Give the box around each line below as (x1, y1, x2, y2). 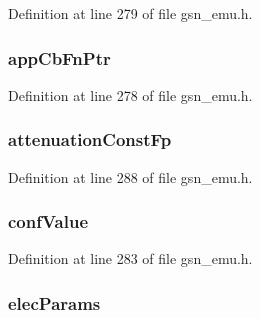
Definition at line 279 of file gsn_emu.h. (8, 3, 253, 23)
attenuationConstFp (8, 127, 172, 152)
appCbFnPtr (8, 45, 111, 70)
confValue (8, 209, 89, 234)
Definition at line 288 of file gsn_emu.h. (8, 166, 253, 187)
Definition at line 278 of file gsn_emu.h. (8, 84, 253, 105)
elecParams (8, 290, 101, 315)
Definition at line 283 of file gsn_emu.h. (8, 248, 253, 269)
